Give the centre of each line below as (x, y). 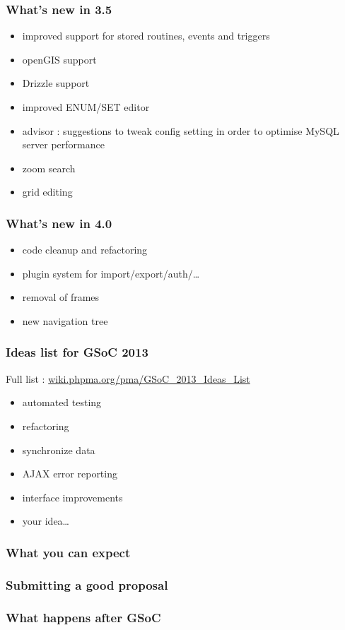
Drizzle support (56, 83)
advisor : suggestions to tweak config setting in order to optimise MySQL (181, 130)
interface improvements (72, 497)
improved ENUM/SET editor (86, 107)
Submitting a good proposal (87, 584)
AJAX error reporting (70, 474)
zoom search (49, 168)
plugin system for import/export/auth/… (111, 273)
